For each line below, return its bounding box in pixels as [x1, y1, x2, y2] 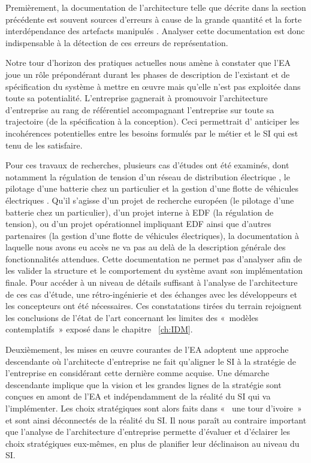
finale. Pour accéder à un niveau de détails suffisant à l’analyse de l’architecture [5, 276, 298, 289]
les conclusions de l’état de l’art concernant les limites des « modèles [5, 311, 259, 323]
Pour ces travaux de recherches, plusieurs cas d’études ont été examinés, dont [5, 159, 289, 171]
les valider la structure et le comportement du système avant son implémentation [5, 264, 303, 277]
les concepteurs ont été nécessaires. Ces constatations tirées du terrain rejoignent [5, 299, 302, 312]
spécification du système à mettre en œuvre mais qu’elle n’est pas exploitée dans [5, 80, 301, 92]
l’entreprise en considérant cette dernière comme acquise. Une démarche [5, 367, 270, 379]
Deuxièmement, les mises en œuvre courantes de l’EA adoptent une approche [5, 343, 289, 356]
